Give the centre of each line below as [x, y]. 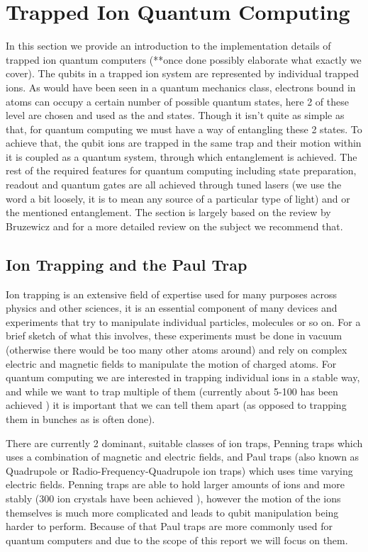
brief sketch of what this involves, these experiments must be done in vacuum [174, 336]
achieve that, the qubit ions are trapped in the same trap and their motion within [184, 143]
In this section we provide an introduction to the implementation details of [168, 46]
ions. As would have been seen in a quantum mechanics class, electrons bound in [181, 87]
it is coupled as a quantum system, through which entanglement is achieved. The [182, 156]
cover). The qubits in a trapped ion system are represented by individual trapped [182, 73]
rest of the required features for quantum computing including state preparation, [181, 170]
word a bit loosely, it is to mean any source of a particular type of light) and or [178, 198]
